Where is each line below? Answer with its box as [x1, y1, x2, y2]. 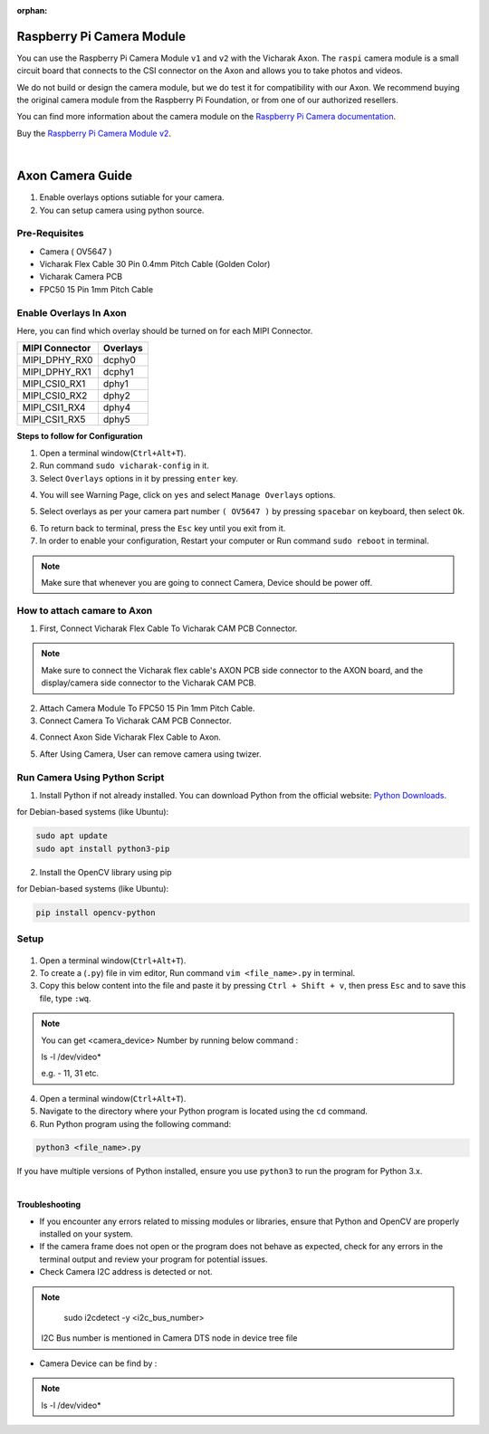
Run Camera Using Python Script [16, 770, 165, 783]
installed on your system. [39, 1228, 133, 1239]
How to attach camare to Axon [16, 604, 153, 617]
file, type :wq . [39, 992, 91, 1004]
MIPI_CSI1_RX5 [22, 413, 86, 425]
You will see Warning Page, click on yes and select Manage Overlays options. [39, 489, 336, 500]
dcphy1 [102, 366, 134, 378]
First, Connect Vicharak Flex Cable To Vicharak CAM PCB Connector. [39, 623, 298, 634]
